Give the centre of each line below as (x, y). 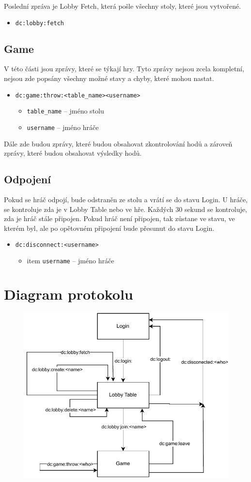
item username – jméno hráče (71, 261)
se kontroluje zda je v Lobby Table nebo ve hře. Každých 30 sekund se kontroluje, (125, 209)
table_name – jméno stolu (65, 111)
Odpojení (27, 179)
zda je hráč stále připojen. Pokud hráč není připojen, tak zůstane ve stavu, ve (119, 218)
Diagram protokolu (69, 294)
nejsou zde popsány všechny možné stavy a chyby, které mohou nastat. (109, 78)
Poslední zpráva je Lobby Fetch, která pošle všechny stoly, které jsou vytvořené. (123, 6)
